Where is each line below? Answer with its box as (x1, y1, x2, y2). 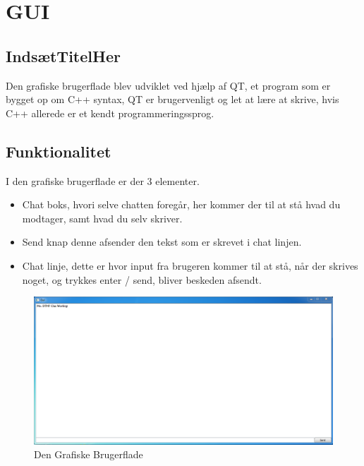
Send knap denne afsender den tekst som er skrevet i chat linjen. (22, 234, 302, 249)
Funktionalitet (6, 140, 111, 162)
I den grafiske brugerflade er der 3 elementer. (6, 173, 200, 188)
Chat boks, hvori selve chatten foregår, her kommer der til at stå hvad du (22, 197, 341, 212)
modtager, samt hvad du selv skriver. (22, 210, 183, 225)
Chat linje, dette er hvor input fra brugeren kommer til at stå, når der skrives (22, 258, 358, 273)
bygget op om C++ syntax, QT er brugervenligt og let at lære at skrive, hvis (6, 92, 339, 107)
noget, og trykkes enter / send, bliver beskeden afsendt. (22, 272, 262, 287)
